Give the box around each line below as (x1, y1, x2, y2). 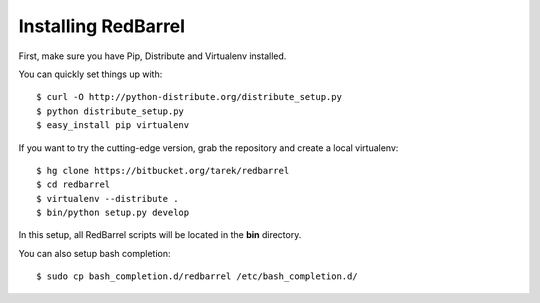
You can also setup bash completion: (18, 247, 171, 259)
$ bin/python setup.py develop (36, 207, 190, 219)
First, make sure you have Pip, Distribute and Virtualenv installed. (18, 50, 287, 62)
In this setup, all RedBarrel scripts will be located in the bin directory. (18, 229, 302, 241)
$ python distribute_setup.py (36, 105, 185, 117)
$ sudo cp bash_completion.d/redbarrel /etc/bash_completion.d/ (36, 271, 359, 282)
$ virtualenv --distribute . (36, 193, 179, 204)
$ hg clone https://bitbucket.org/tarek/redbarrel (36, 165, 290, 176)
